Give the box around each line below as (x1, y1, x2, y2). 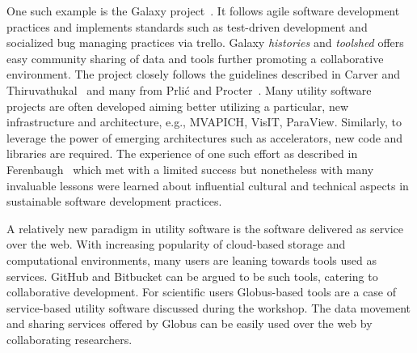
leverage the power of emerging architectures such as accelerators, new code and (6, 129, 403, 146)
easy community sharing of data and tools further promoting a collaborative (6, 49, 384, 66)
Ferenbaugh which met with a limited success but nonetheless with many (6, 160, 374, 177)
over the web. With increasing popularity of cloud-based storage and (6, 236, 346, 253)
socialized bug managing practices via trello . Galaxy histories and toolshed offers (6, 34, 404, 51)
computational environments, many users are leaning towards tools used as (6, 251, 377, 268)
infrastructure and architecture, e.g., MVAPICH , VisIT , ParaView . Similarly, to (6, 113, 402, 130)
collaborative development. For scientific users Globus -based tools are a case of (6, 283, 397, 300)
